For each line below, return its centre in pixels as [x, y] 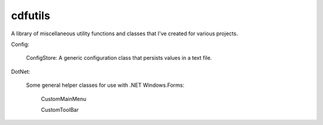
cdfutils [31, 16]
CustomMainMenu [64, 99]
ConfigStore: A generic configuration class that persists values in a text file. [119, 58]
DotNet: [21, 71]
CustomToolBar [60, 109]
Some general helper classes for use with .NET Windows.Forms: [105, 85]
